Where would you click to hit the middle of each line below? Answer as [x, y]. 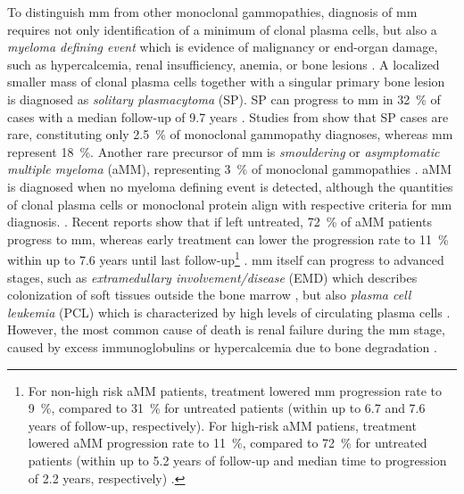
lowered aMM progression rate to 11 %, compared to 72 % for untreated [228, 443]
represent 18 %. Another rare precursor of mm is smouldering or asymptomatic [224, 151]
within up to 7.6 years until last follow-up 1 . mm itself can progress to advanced [226, 258]
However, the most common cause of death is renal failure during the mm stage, [226, 329]
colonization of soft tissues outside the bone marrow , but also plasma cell [209, 295]
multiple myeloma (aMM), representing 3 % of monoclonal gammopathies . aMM [230, 169]
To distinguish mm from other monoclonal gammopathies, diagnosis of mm [212, 12]
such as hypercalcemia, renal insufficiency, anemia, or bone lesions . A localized [224, 64]
